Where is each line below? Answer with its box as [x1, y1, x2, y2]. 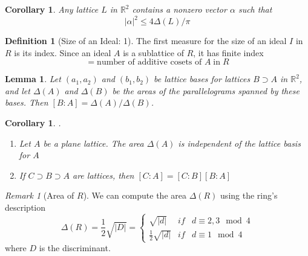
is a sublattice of [123, 46, 185, 59]
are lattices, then [72, 168, 134, 181]
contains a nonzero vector [132, 3, 227, 15]
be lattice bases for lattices [154, 72, 251, 85]
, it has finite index [193, 46, 264, 59]
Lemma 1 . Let [5, 72, 61, 85]
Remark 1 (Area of [5, 189, 74, 202]
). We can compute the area [83, 189, 186, 202]
